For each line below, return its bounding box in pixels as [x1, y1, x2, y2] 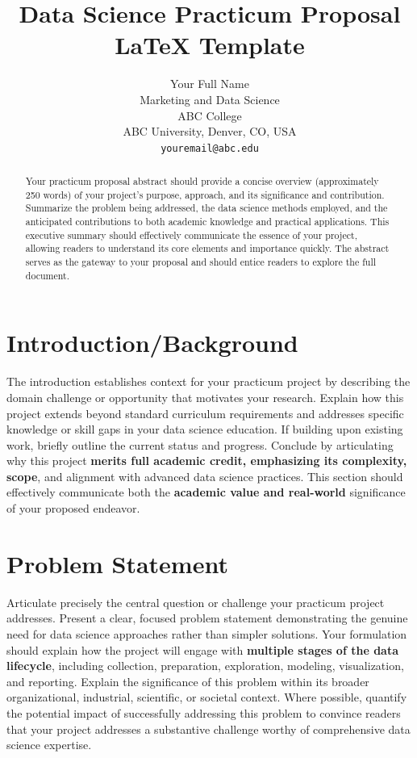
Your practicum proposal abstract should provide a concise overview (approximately [25, 174, 379, 188]
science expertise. [6, 736, 92, 753]
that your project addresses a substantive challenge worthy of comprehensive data [6, 720, 411, 737]
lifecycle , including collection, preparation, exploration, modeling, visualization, [6, 657, 404, 674]
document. [25, 268, 69, 282]
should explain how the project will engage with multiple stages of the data [6, 641, 398, 658]
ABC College [177, 107, 242, 124]
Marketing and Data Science [140, 90, 280, 107]
